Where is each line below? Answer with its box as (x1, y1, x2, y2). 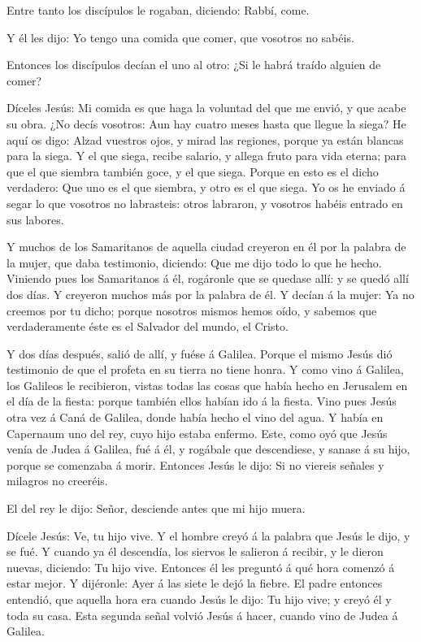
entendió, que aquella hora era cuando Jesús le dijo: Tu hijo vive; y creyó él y (7, 591, 392, 607)
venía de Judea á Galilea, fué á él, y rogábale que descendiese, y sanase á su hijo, (7, 440, 410, 458)
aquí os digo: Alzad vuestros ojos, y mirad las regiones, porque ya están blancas (7, 131, 404, 148)
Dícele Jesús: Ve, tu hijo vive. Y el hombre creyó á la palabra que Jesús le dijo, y (7, 527, 410, 544)
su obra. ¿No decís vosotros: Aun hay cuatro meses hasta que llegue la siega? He (7, 115, 406, 132)
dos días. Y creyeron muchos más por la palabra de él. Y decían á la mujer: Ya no (7, 285, 414, 302)
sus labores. (7, 210, 64, 228)
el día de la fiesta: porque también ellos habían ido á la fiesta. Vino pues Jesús (7, 393, 397, 410)
